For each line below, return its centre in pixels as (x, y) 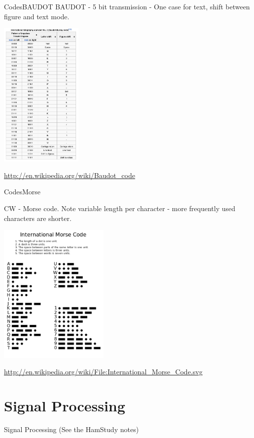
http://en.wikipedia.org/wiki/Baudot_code (70, 175)
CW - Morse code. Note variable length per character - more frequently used (120, 208)
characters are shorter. (38, 218)
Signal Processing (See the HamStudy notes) (72, 429)
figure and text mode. (37, 16)
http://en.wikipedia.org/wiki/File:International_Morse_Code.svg (103, 372)
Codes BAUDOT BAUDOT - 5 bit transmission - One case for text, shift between (127, 6)
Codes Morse (22, 192)
